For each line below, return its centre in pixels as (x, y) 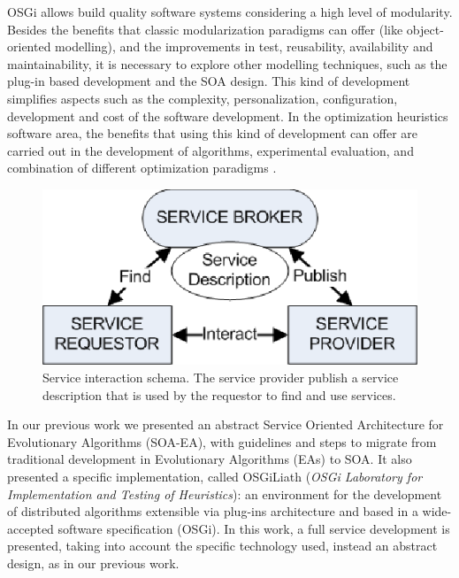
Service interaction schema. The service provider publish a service (221, 378)
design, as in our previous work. (93, 563)
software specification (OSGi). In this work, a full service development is (254, 528)
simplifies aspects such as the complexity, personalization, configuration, (203, 98)
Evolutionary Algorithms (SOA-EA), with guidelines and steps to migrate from (222, 441)
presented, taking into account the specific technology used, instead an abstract (222, 546)
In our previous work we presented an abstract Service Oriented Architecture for (226, 424)
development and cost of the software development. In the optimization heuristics (228, 116)
